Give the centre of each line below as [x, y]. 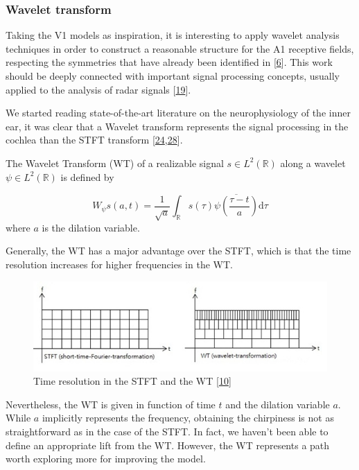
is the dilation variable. [91, 227]
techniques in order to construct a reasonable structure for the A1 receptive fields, [180, 48]
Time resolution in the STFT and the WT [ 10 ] [132, 381]
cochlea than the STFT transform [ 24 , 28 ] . [94, 140]
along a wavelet [313, 163]
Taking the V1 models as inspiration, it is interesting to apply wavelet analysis [173, 35]
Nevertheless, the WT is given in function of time [111, 404]
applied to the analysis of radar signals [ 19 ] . [98, 89]
